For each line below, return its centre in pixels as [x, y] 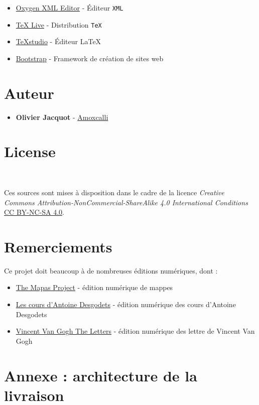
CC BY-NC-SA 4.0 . [34, 212]
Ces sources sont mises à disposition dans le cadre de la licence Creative [114, 192]
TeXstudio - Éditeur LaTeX [58, 41]
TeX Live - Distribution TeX [59, 24]
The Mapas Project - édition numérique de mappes [94, 287]
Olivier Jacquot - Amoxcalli [62, 117]
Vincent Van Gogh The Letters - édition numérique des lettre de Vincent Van [135, 331]
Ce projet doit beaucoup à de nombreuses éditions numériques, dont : [111, 270]
